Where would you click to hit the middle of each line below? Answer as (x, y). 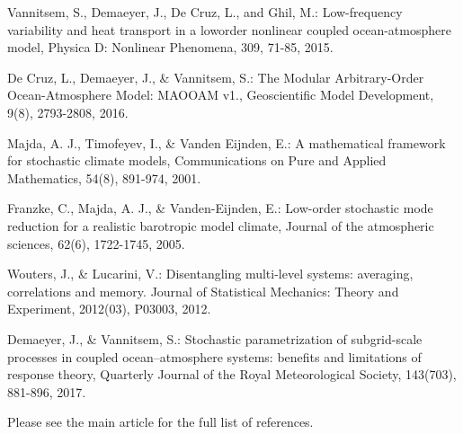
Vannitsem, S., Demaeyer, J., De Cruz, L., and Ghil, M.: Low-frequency (205, 12)
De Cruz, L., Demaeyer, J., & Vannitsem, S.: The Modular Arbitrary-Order (216, 77)
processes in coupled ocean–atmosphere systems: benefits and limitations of (214, 356)
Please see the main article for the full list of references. (160, 422)
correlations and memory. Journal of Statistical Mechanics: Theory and (203, 291)
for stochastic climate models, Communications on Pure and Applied (197, 160)
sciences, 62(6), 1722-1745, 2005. (96, 243)
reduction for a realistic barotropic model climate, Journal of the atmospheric (221, 225)
